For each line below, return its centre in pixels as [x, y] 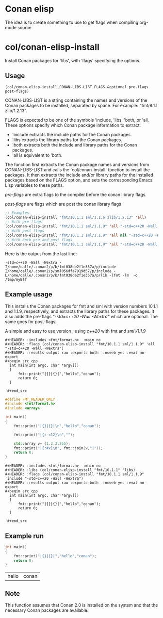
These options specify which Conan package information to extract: [73, 125]
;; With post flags [25, 231]
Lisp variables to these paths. [34, 185]
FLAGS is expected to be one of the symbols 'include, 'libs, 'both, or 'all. [77, 120]
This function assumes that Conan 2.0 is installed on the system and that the [81, 605]
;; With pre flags [24, 222]
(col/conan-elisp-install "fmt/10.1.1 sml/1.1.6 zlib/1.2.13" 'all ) [76, 217]
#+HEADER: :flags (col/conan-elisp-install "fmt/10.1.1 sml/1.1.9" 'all [80, 344]
